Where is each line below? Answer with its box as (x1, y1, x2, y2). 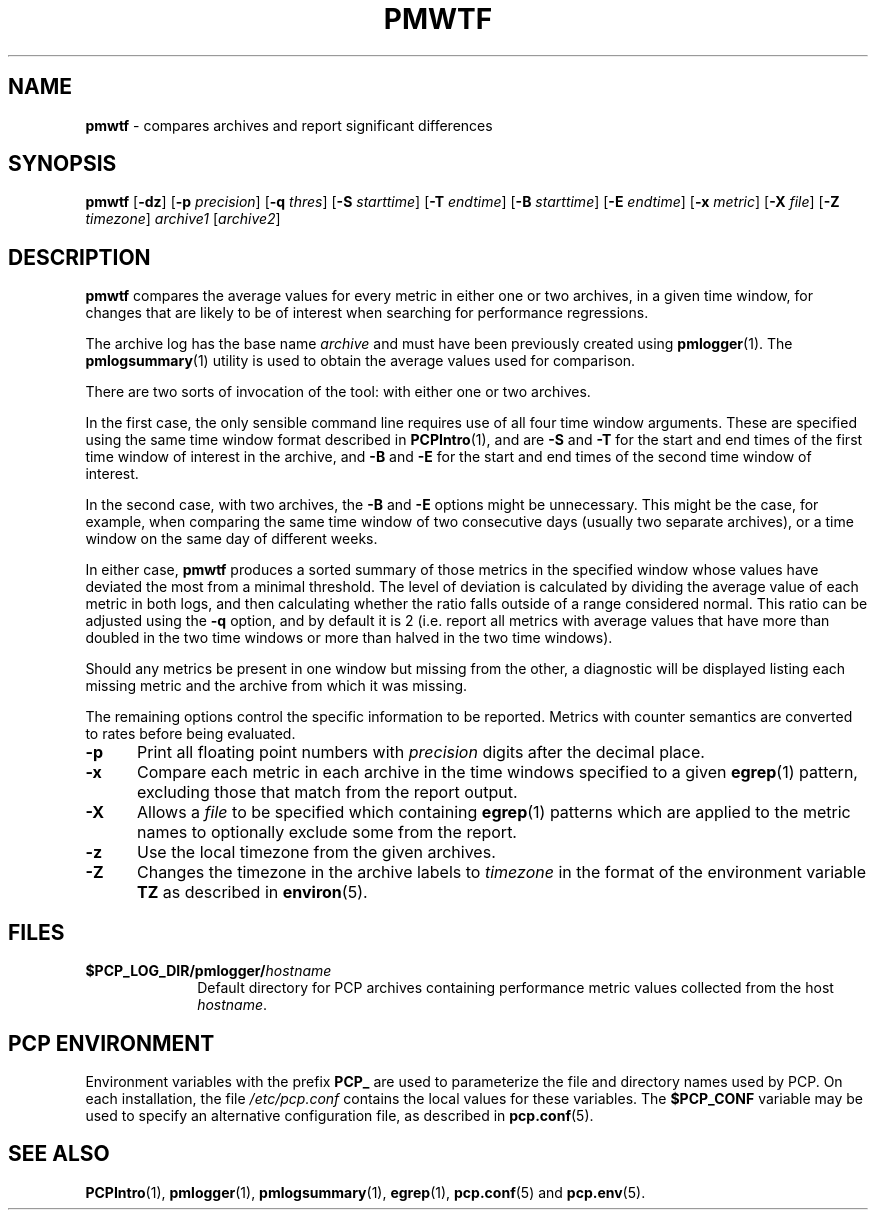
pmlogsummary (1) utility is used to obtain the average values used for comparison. (85, 352, 636, 370)
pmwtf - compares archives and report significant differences (85, 116, 493, 134)
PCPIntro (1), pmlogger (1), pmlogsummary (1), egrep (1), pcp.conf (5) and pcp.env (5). (85, 1183, 646, 1201)
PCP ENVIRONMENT (8, 1030, 215, 1056)
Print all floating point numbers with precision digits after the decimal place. (136, 742, 705, 763)
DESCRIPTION (8, 244, 151, 270)
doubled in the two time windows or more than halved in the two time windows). (85, 629, 613, 647)
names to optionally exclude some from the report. (136, 822, 517, 843)
